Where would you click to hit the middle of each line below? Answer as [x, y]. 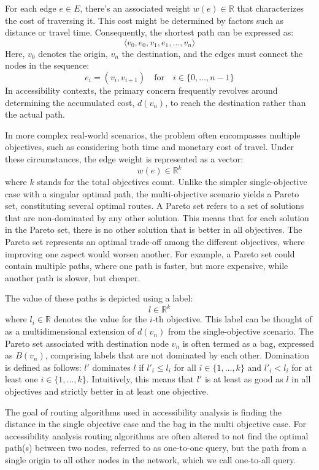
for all [185, 367]
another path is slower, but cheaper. [73, 277]
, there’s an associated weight [135, 8]
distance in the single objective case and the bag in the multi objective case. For [156, 424]
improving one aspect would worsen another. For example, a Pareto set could [150, 253]
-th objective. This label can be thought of [232, 319]
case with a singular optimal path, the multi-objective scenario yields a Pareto [152, 193]
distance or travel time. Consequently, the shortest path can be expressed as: [149, 32]
